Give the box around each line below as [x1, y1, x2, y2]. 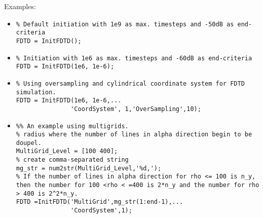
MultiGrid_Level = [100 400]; [16, 148, 118, 155]
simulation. [16, 88, 56, 96]
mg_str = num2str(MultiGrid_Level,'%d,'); [16, 164, 162, 172]
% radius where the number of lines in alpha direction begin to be [16, 131, 252, 138]
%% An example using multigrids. [16, 122, 129, 130]
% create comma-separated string [16, 156, 129, 164]
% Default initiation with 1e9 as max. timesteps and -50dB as [16, 20, 234, 28]
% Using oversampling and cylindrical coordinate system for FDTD [16, 80, 245, 87]
